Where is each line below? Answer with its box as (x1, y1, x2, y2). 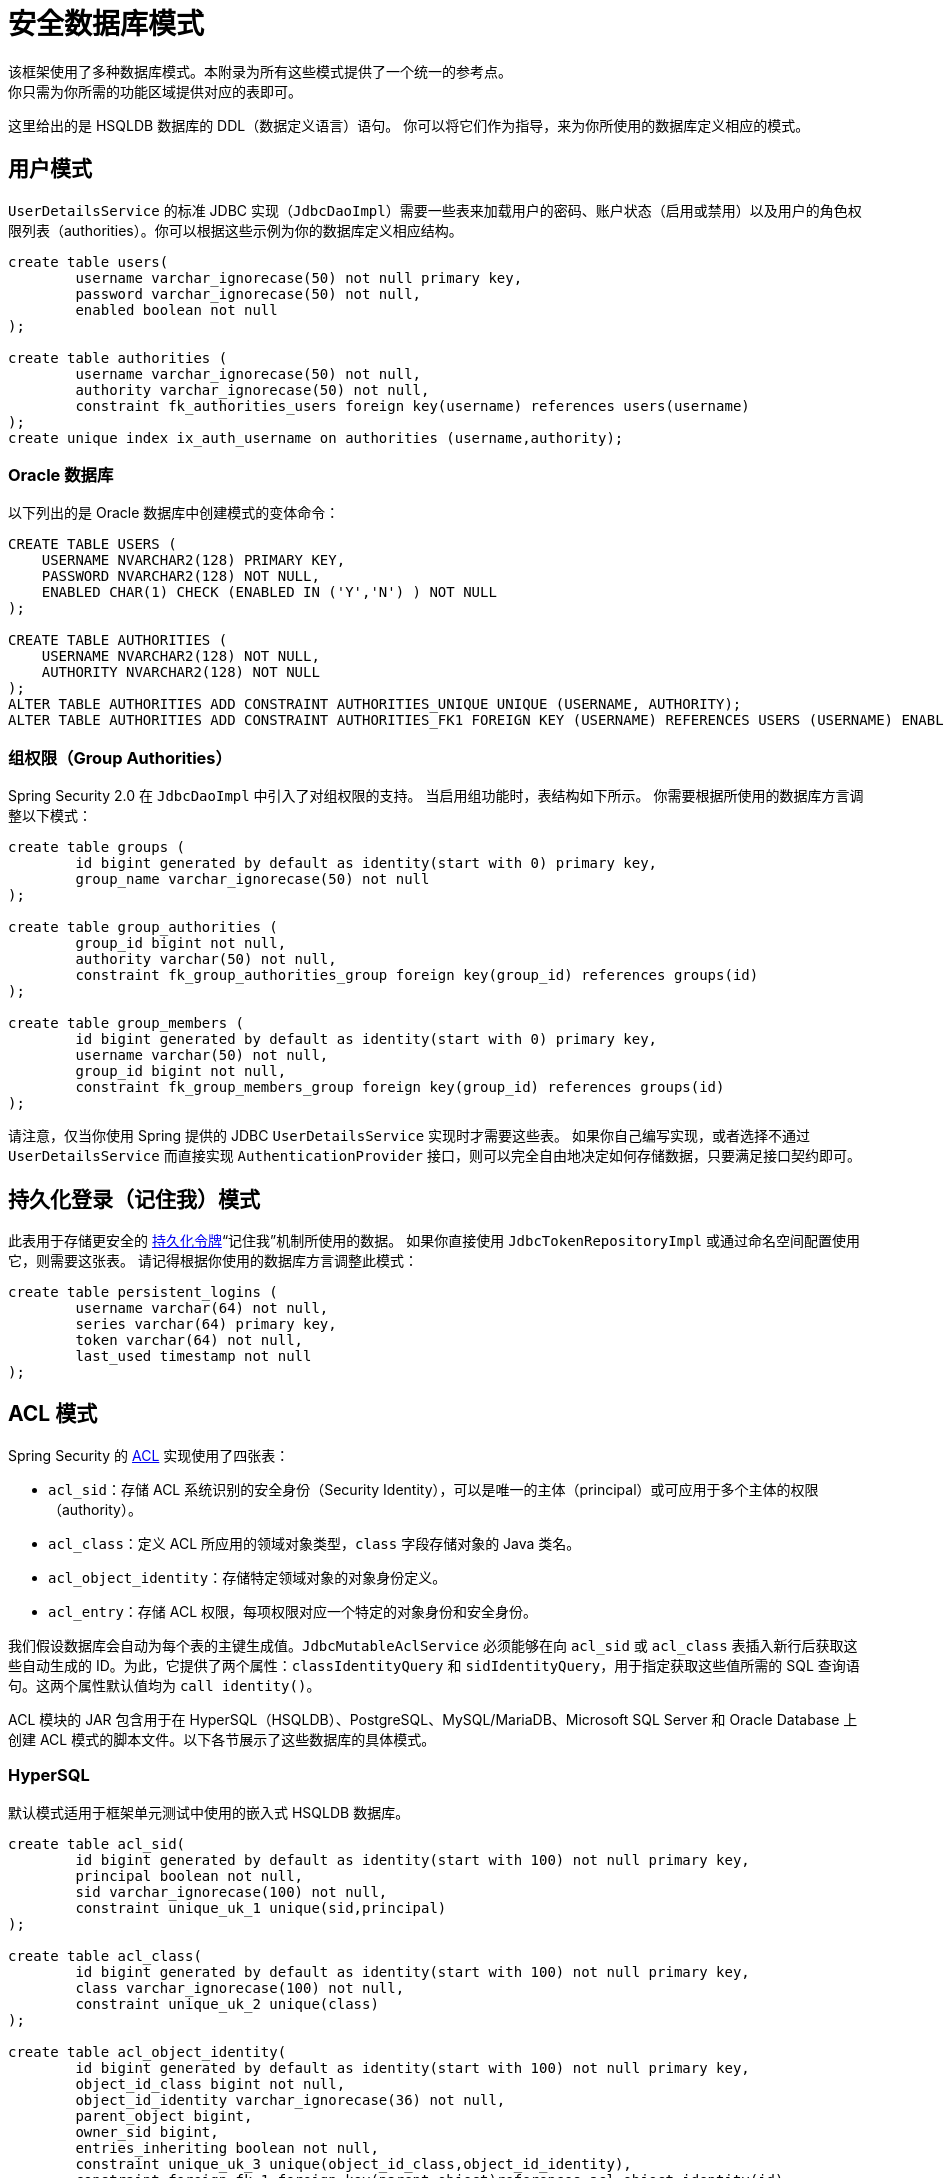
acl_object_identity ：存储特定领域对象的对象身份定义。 (48, 1568, 447, 1586)
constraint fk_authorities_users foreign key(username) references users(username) (75, 397, 750, 414)
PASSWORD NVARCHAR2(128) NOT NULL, (41, 568, 320, 585)
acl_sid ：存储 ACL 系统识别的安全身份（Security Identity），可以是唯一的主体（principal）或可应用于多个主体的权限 (48, 1480, 819, 1498)
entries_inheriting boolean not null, (75, 2139, 379, 2156)
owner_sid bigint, (75, 2123, 219, 2140)
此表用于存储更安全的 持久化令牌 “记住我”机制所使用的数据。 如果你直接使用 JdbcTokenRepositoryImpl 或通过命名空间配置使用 (8, 1231, 860, 1249)
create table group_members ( (8, 1015, 245, 1032)
